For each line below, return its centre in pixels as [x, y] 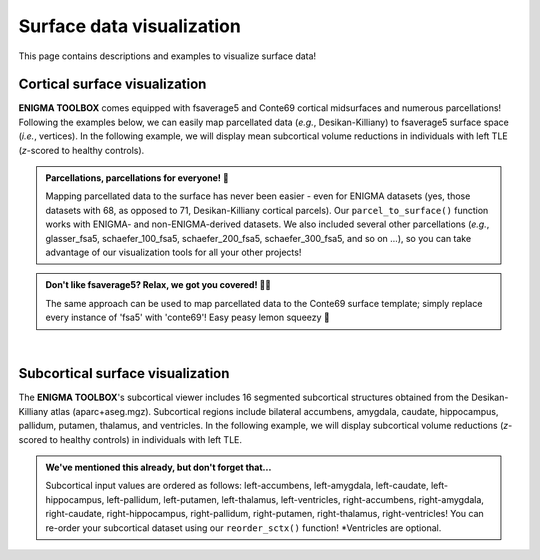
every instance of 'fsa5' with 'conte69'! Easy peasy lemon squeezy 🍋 [187, 317]
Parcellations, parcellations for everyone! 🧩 [137, 178]
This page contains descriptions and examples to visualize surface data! [167, 56]
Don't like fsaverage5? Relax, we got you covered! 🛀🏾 [158, 285]
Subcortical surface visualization [124, 373]
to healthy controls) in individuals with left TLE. [145, 439]
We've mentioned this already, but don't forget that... [158, 467]
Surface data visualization [130, 26]
